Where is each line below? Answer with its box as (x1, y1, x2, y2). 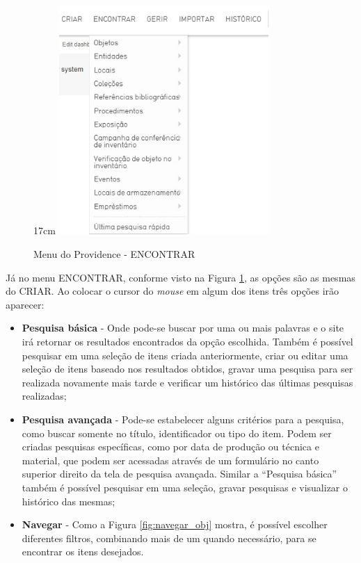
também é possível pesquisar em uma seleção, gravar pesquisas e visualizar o (22, 480, 348, 494)
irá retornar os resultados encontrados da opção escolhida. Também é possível (22, 334, 353, 348)
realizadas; (22, 389, 67, 403)
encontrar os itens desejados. (22, 544, 144, 559)
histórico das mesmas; (22, 493, 115, 508)
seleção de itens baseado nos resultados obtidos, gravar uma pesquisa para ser (22, 361, 353, 376)
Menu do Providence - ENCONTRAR (33, 247, 195, 261)
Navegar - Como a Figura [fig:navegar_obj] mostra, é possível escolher (22, 517, 328, 532)
